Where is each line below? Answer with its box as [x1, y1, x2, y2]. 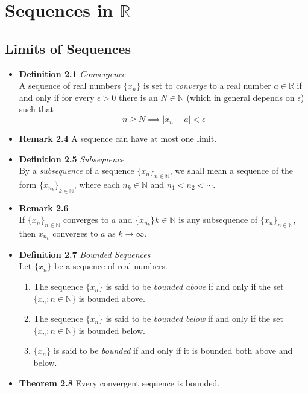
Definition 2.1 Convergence [19, 67, 126, 80]
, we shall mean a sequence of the [169, 164, 294, 177]
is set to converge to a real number [143, 79, 271, 92]
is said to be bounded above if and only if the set [105, 280, 284, 293]
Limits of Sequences [5, 39, 131, 57]
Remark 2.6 [19, 201, 69, 214]
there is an [119, 91, 158, 103]
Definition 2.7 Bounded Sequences [19, 248, 151, 260]
